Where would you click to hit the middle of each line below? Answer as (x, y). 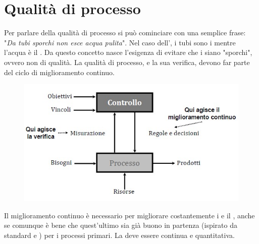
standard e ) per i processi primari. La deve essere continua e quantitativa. (119, 235)
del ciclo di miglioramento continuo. (59, 72)
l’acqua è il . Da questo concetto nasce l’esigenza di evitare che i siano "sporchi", (128, 52)
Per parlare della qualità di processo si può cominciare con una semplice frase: (125, 33)
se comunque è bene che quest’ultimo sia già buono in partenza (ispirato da (121, 225)
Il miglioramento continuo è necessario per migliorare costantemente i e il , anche (129, 215)
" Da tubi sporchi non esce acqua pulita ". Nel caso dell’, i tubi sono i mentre (120, 42)
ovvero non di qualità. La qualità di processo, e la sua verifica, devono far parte (127, 62)
